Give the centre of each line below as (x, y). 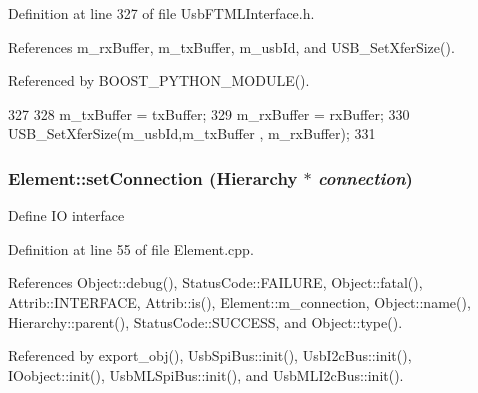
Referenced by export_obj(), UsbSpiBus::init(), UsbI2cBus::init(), (210, 355)
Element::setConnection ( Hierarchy (153, 177)
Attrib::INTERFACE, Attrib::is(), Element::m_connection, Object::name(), (239, 301)
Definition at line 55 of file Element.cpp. (131, 248)
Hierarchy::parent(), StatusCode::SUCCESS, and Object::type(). (205, 321)
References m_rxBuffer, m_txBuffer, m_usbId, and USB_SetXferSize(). (231, 46)
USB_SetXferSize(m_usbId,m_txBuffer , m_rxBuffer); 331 (192, 133)
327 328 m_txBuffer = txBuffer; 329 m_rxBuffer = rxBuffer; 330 (209, 113)
